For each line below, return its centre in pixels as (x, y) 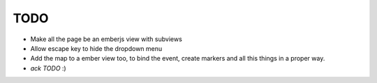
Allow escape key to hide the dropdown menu (96, 48)
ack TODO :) (48, 68)
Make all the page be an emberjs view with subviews (106, 39)
